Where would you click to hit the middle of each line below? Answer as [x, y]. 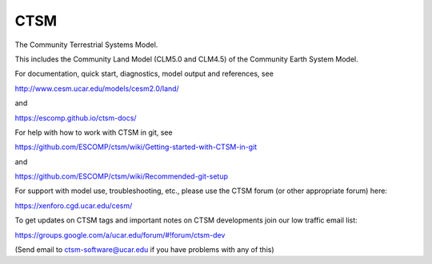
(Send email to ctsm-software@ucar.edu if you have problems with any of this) [145, 250]
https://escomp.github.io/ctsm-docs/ [76, 118]
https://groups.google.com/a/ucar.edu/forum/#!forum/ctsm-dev [120, 234]
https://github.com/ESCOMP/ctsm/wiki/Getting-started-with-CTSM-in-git [136, 147]
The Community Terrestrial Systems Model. [86, 45]
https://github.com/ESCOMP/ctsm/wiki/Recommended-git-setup [121, 176]
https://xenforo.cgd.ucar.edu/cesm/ [74, 205]
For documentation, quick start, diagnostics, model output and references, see [144, 74]
